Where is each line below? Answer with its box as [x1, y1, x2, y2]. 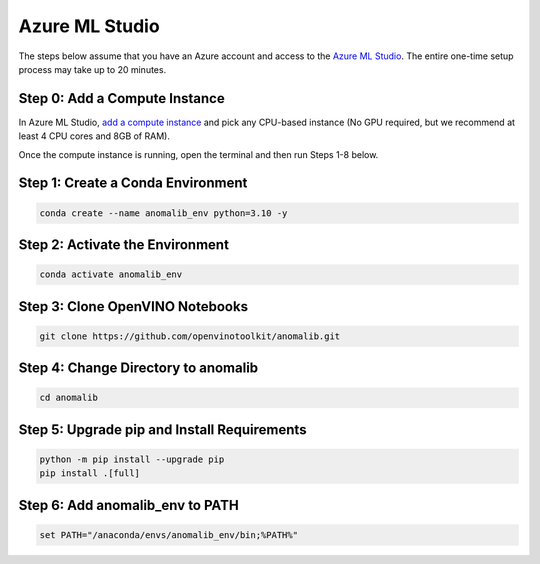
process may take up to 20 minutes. [18, 63, 167, 75]
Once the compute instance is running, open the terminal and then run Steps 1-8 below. [18, 148, 379, 160]
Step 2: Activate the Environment [18, 236, 230, 254]
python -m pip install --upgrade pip [39, 454, 225, 465]
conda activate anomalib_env [39, 269, 183, 280]
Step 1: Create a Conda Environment [18, 175, 248, 192]
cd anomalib [39, 392, 99, 404]
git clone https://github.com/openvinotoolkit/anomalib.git [39, 330, 341, 342]
